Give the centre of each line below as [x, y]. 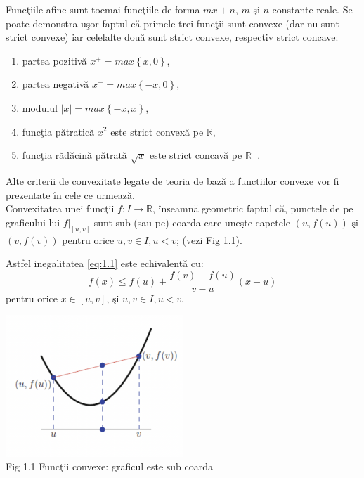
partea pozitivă [54, 60]
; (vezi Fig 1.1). [209, 239]
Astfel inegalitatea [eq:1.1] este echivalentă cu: [105, 263]
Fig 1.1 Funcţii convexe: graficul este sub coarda [110, 466]
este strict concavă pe [196, 155]
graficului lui [33, 222]
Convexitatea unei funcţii [60, 208]
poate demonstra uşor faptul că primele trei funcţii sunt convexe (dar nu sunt [173, 23]
